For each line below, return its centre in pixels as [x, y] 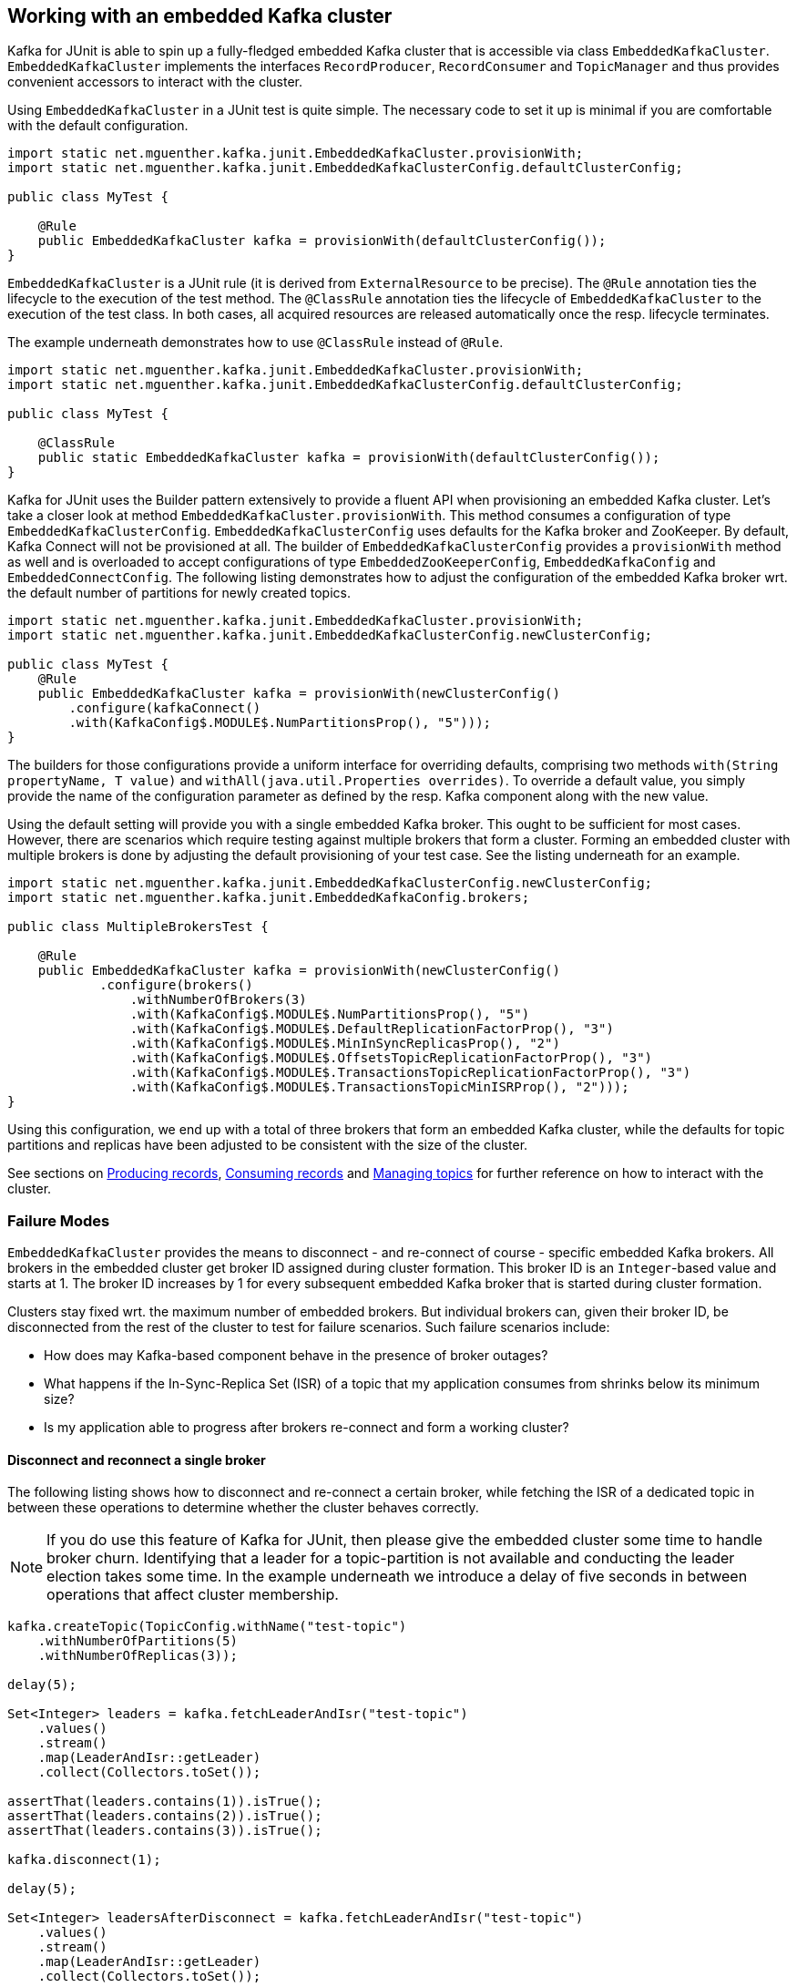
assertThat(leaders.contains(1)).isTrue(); [165, 1802]
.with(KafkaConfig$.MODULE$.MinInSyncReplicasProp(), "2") [345, 1044]
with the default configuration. [98, 126]
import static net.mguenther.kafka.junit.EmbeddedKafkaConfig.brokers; [269, 898]
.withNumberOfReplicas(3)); [138, 1656]
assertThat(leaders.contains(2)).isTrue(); [165, 1816]
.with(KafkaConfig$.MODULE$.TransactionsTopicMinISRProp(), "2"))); [379, 1087]
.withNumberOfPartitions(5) [138, 1641]
